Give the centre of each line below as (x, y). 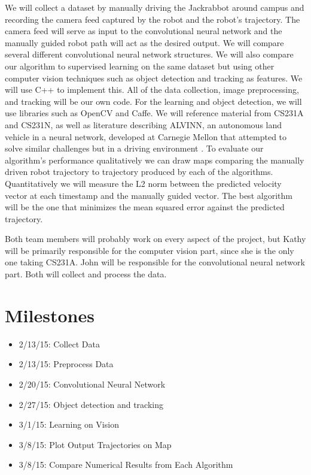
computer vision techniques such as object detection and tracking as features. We (154, 78)
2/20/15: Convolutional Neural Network (92, 384)
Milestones (50, 315)
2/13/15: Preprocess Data (66, 364)
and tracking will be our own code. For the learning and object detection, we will (153, 101)
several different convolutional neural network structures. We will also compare (149, 54)
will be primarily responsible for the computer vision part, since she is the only (150, 250)
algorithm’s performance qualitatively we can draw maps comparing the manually (155, 160)
